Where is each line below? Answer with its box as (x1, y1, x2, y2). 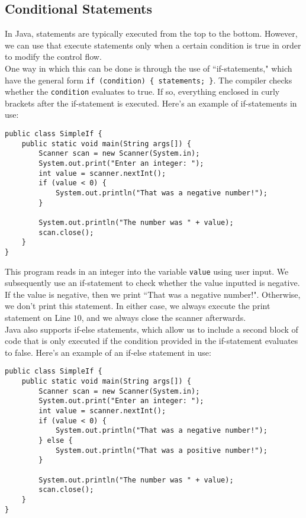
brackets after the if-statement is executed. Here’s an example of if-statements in (5, 96, 297, 109)
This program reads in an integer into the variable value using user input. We (5, 265, 289, 277)
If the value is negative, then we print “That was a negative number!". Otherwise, (5, 288, 301, 300)
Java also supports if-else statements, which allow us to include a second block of (5, 323, 298, 335)
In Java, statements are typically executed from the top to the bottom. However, (5, 27, 298, 40)
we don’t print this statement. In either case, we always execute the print (5, 300, 270, 312)
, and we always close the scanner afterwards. (81, 311, 246, 324)
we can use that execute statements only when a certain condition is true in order (5, 38, 301, 51)
